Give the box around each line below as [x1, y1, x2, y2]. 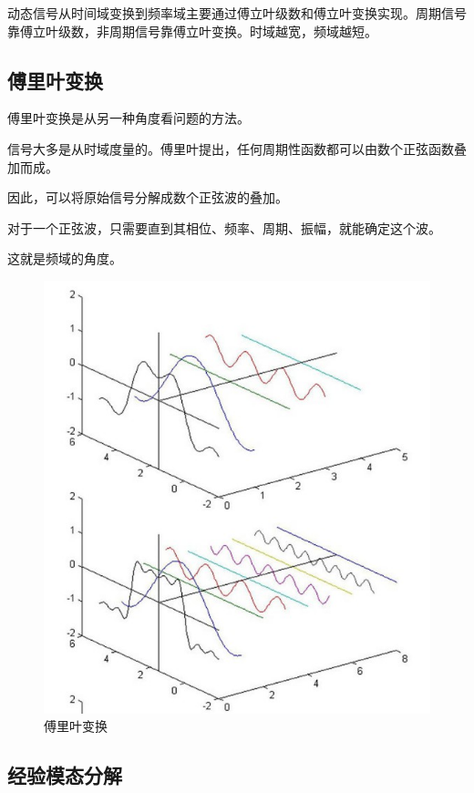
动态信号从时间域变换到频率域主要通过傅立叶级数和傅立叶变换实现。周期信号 [7, 4, 467, 22]
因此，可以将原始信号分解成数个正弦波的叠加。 [7, 188, 288, 207]
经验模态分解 [7, 761, 122, 789]
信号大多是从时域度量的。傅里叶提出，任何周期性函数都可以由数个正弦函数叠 [7, 139, 467, 158]
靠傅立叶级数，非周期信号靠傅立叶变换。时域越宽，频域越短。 [7, 21, 377, 40]
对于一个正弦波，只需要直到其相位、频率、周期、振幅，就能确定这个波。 [7, 218, 441, 237]
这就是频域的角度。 [7, 249, 122, 268]
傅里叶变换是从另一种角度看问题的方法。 [7, 108, 250, 128]
